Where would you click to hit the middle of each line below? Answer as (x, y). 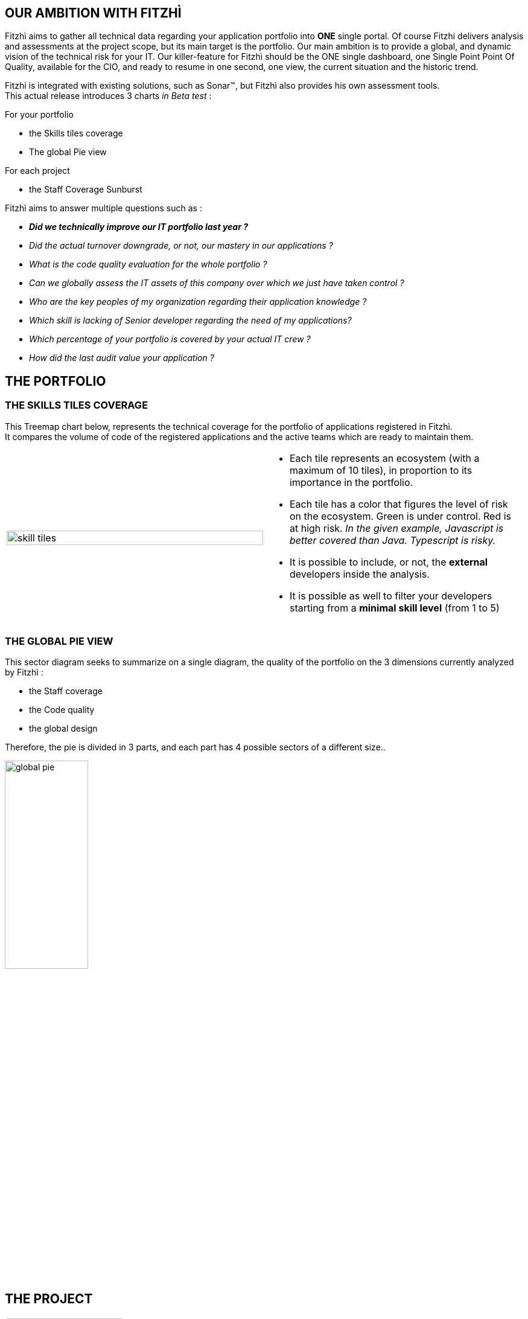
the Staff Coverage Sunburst (86, 190)
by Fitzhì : (24, 672)
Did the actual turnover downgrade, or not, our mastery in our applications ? (181, 246)
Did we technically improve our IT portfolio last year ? (139, 227)
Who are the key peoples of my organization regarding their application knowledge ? (198, 302)
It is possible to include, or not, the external (389, 562)
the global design (63, 729)
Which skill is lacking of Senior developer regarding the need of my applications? (190, 321)
